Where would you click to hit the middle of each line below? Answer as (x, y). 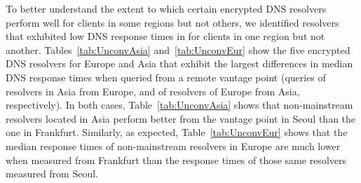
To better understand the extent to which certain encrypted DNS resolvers (166, 8)
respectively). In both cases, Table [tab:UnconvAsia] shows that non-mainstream (179, 105)
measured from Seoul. (52, 174)
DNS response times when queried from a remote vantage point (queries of (166, 77)
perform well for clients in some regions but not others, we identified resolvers (172, 22)
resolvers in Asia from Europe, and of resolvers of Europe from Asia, (153, 91)
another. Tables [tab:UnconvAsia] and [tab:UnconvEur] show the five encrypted (178, 49)
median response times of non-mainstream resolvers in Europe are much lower (173, 145)
